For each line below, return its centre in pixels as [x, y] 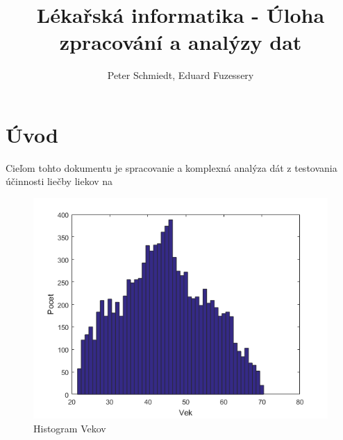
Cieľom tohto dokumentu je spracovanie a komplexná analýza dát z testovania [171, 167]
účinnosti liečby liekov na [59, 181]
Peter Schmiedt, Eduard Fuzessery [181, 75]
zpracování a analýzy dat [181, 42]
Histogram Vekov [70, 428]
